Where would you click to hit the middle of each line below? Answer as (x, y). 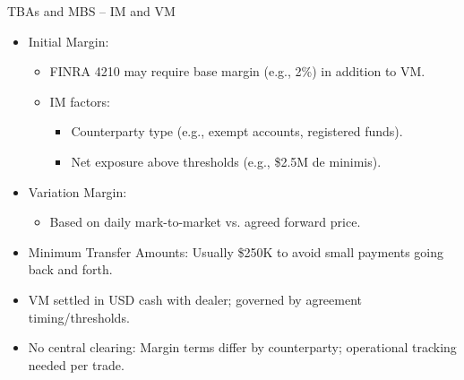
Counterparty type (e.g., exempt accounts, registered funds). (237, 131)
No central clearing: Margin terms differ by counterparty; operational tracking (242, 347)
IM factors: (80, 101)
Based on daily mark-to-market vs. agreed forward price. (205, 222)
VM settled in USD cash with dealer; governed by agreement (195, 299)
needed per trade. (76, 364)
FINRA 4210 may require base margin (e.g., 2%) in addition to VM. (237, 71)
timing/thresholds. (79, 317)
